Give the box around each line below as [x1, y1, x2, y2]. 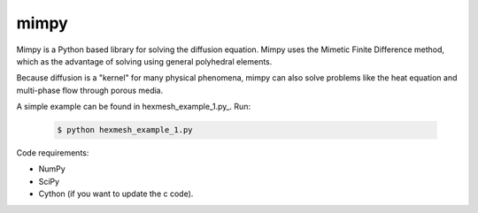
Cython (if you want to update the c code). [38, 188, 194, 199]
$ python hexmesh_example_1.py [57, 125, 194, 135]
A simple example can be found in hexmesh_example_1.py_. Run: [16, 102, 251, 112]
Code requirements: [16, 148, 89, 158]
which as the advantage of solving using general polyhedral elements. [16, 56, 273, 66]
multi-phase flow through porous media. [16, 85, 164, 95]
